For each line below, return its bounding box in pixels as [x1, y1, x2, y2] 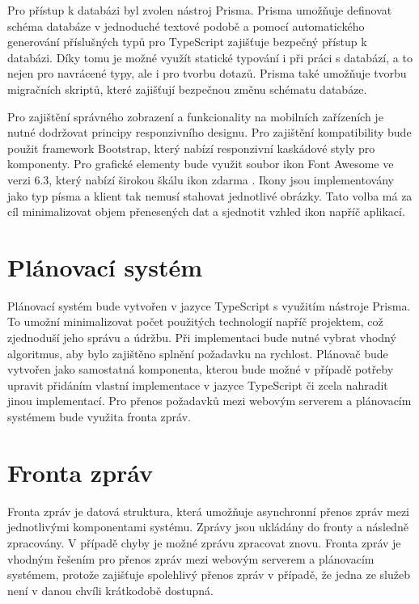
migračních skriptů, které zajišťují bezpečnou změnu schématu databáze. [7, 80, 367, 97]
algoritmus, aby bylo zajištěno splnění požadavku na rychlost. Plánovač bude [7, 344, 388, 361]
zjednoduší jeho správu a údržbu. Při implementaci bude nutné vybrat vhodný [7, 329, 396, 346]
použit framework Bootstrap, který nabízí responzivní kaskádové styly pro [7, 139, 375, 156]
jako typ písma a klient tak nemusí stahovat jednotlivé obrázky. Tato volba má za [7, 187, 413, 204]
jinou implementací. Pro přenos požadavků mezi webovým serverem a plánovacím [7, 392, 412, 409]
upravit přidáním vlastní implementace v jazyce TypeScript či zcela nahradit [7, 376, 388, 393]
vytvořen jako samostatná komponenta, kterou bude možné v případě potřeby [7, 361, 394, 378]
